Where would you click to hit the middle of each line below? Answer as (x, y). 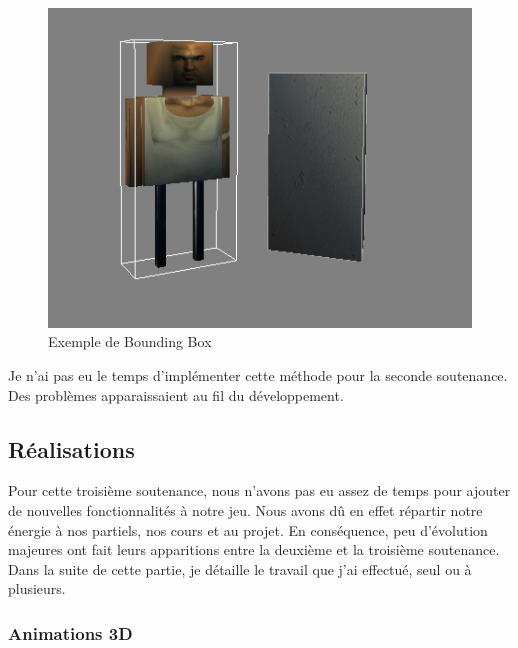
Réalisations (71, 448)
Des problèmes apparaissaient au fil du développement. (176, 394)
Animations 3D (70, 632)
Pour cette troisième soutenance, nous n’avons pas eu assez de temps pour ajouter (259, 490)
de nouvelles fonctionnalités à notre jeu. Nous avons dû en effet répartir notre (245, 510)
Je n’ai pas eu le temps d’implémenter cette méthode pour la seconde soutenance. (258, 375)
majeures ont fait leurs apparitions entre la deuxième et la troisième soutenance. (254, 549)
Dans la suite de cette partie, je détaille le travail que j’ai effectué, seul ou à (240, 568)
